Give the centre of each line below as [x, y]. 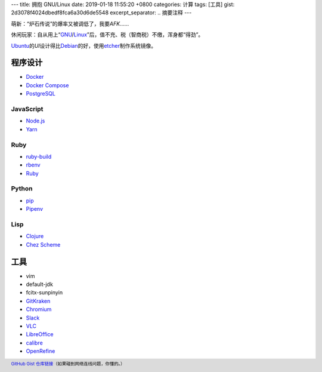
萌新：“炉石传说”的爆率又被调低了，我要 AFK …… [70, 23]
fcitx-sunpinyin [44, 293]
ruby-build [39, 156]
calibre [34, 343]
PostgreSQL [41, 94]
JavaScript [27, 109]
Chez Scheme [43, 244]
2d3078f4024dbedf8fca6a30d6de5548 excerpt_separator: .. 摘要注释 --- [101, 13]
